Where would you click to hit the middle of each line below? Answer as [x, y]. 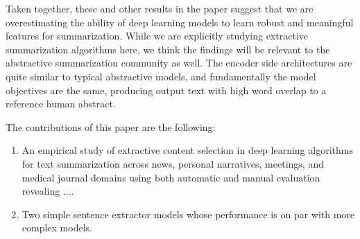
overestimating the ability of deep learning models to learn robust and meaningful [180, 22]
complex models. [57, 228]
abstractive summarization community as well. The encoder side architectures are [179, 63]
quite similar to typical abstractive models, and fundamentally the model [161, 76]
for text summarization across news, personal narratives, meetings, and [173, 163]
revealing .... [48, 191]
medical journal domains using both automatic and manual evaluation [171, 177]
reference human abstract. [61, 104]
